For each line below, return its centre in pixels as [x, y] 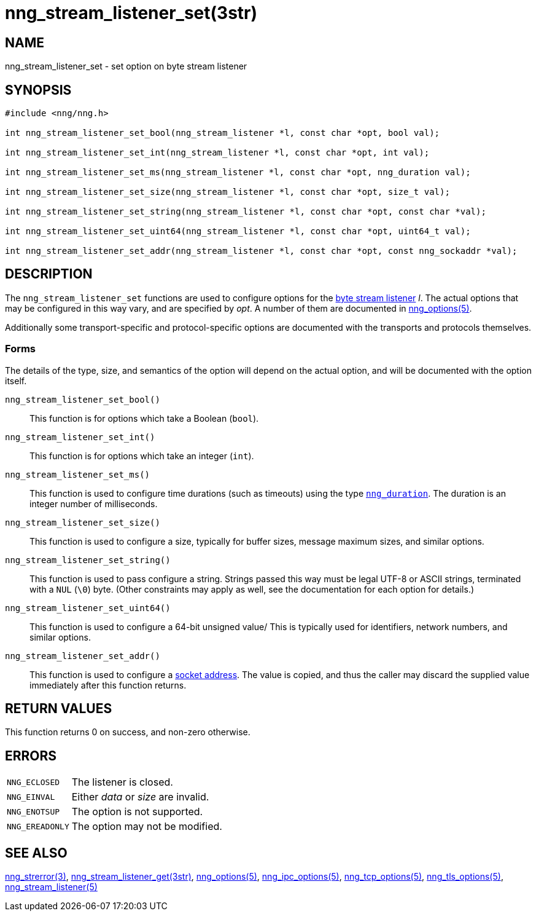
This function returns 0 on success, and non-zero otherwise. [128, 732]
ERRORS [31, 756]
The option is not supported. [137, 812]
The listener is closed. [122, 782]
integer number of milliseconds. [94, 503]
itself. [16, 381]
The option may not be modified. [147, 827]
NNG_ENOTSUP [33, 811]
